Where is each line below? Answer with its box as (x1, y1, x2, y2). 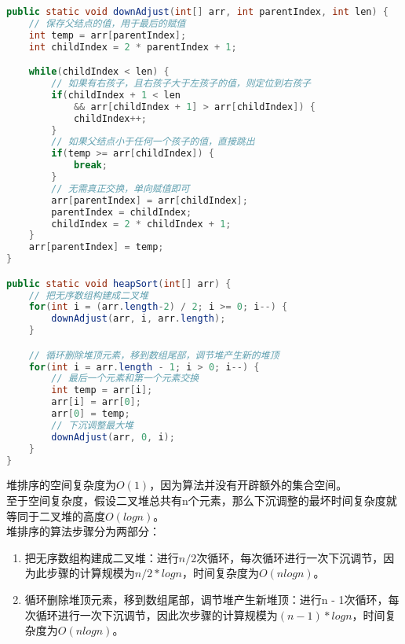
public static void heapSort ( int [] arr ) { (6, 278, 232, 289)
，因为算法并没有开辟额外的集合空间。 (149, 477, 348, 493)
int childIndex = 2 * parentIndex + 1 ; (28, 41, 237, 53)
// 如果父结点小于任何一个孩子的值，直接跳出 (51, 136, 255, 148)
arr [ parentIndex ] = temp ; (28, 241, 164, 253)
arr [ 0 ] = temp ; (51, 408, 130, 420)
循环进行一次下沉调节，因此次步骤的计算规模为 (35, 606, 278, 623)
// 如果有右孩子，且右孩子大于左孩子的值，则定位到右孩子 (51, 78, 311, 90)
